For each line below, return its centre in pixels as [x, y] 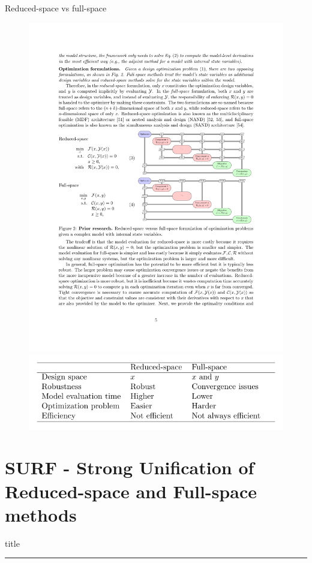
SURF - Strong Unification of [130, 467]
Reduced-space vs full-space [56, 8]
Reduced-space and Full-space [131, 491]
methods [41, 514]
